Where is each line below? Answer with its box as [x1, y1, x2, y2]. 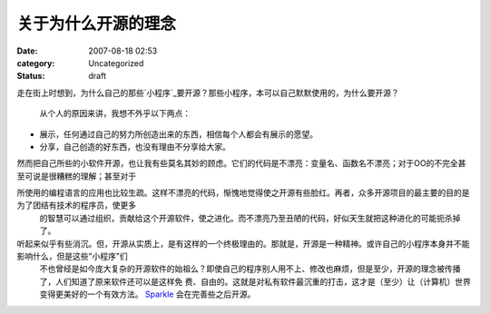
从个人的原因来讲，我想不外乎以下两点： [39, 108, 191, 119]
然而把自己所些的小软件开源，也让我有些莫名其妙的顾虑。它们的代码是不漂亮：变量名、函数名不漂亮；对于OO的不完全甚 [16, 158, 466, 169]
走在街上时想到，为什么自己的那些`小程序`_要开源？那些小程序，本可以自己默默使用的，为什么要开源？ [16, 87, 399, 98]
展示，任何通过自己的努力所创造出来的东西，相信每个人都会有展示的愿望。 [39, 128, 318, 140]
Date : [16, 45, 38, 56]
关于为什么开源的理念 [16, 14, 177, 34]
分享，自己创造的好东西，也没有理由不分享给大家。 [39, 141, 230, 152]
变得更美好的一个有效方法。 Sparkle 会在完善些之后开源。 [39, 289, 256, 299]
